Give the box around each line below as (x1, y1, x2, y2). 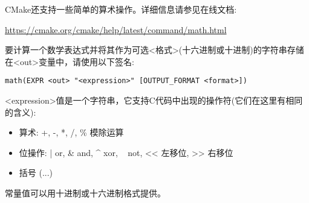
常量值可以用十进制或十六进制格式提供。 (5, 187, 166, 199)
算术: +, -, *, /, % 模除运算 (19, 126, 124, 139)
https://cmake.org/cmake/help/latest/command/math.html (5, 23, 227, 36)
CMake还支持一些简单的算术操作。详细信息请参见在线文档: (5, 3, 237, 15)
